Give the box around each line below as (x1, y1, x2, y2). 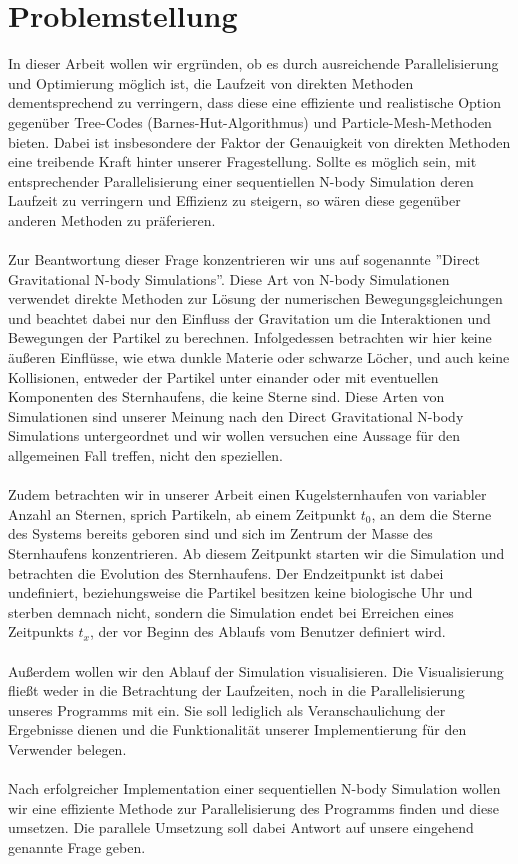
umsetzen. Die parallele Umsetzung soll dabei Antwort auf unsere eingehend (8, 817, 474, 838)
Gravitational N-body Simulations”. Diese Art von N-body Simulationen (8, 268, 450, 289)
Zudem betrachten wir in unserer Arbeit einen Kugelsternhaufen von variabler (8, 484, 487, 505)
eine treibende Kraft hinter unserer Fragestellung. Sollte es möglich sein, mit (8, 151, 477, 172)
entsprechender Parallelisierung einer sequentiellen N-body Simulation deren (8, 170, 474, 191)
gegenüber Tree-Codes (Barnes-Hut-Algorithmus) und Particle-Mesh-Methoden (8, 111, 492, 132)
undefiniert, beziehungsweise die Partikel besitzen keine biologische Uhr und (8, 582, 473, 603)
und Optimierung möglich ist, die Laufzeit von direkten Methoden (8, 72, 414, 93)
